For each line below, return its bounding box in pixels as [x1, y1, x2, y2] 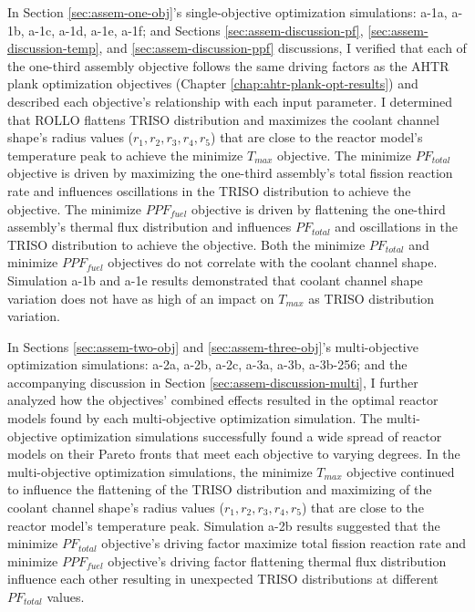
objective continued [346, 462, 455, 481]
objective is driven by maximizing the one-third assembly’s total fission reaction [7, 163, 453, 182]
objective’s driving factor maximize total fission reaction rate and [101, 534, 467, 553]
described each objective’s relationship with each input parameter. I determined [7, 91, 453, 110]
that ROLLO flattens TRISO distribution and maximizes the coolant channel [7, 109, 439, 129]
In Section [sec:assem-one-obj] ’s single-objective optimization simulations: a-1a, [7, 3, 448, 21]
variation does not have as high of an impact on [7, 288, 274, 307]
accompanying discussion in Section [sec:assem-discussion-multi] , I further [7, 372, 418, 391]
